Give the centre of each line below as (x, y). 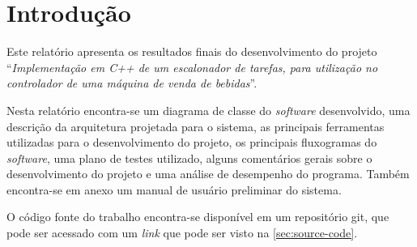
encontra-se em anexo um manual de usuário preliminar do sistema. (174, 189)
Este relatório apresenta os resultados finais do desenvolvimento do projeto (192, 51)
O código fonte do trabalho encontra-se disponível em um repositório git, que (198, 217)
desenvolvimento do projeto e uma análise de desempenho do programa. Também (208, 174)
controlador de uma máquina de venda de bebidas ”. (132, 83)
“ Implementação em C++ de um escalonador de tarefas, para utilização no (192, 67)
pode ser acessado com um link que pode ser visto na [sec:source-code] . (182, 233)
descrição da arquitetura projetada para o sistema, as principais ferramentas (196, 126)
